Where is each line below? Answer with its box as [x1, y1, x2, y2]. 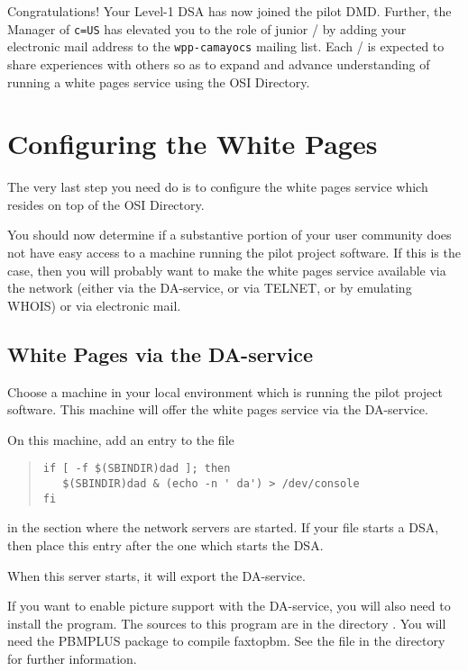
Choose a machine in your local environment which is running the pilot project [7, 382, 443, 401]
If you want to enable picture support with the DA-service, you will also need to [7, 596, 451, 615]
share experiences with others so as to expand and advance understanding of [7, 54, 430, 73]
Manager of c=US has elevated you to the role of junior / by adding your [7, 19, 407, 38]
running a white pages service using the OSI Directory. [7, 72, 310, 91]
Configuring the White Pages [7, 125, 378, 162]
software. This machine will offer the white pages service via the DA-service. [7, 400, 428, 419]
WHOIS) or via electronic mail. [7, 295, 181, 314]
